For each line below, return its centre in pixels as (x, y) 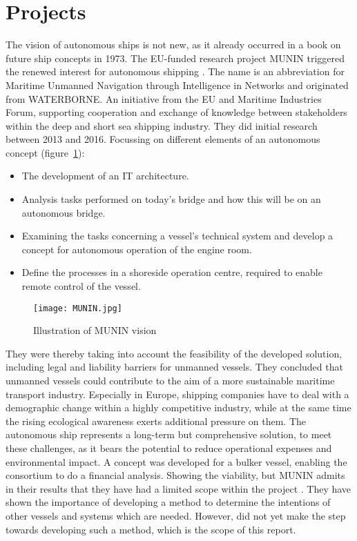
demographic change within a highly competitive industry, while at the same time (178, 407)
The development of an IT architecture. (105, 176)
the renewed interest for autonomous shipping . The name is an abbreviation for (175, 71)
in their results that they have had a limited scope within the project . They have (178, 488)
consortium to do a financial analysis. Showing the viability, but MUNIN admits (175, 475)
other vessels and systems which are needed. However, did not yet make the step (176, 515)
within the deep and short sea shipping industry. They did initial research (162, 125)
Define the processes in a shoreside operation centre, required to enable (172, 272)
